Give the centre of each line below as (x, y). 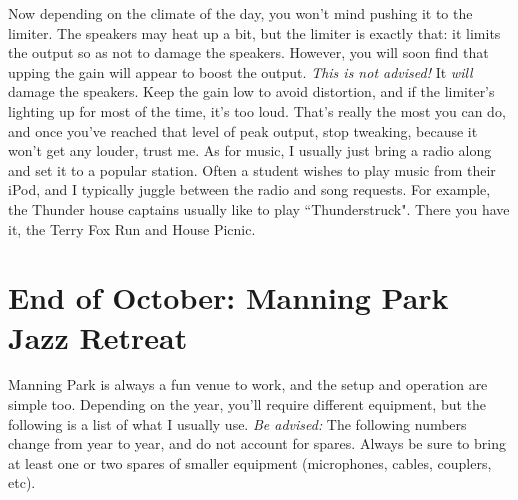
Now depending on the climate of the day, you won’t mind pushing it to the (240, 13)
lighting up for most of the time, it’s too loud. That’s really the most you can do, (257, 110)
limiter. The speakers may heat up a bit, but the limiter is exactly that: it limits (254, 32)
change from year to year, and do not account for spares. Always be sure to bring (257, 443)
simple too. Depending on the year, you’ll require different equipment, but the (247, 404)
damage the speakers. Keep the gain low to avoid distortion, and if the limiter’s (251, 91)
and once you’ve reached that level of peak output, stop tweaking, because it (243, 130)
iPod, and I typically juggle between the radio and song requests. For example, (249, 189)
